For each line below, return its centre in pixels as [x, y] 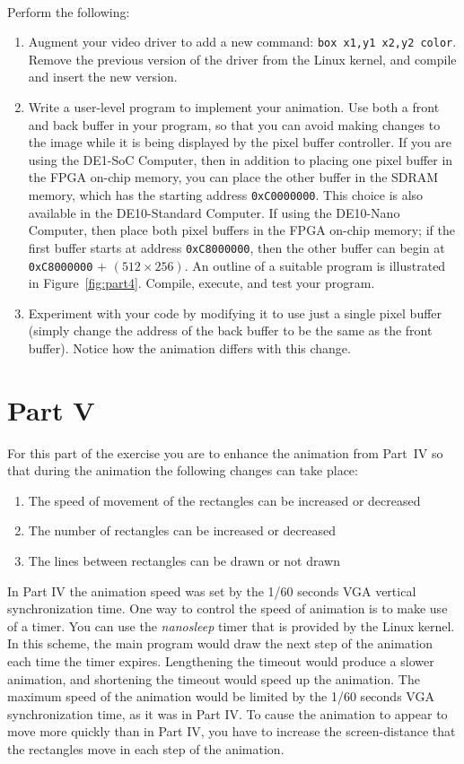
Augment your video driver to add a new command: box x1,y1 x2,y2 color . [242, 42]
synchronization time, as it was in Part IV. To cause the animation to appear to [228, 713]
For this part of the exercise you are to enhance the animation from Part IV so [225, 452]
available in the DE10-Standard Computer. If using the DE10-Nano [214, 212]
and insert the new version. [103, 77]
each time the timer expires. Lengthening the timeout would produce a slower [221, 661]
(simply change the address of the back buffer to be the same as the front [230, 330]
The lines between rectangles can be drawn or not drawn [184, 561]
